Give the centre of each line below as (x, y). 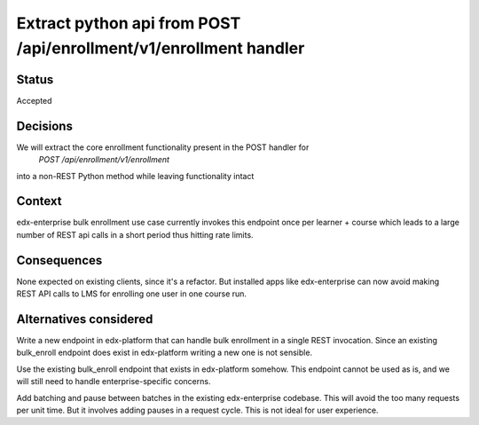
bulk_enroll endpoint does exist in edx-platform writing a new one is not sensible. (165, 353)
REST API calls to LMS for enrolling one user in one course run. (132, 294)
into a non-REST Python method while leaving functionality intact (135, 176)
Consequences (59, 260)
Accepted (34, 100)
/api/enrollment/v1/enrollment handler (161, 48)
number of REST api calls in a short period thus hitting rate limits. (135, 234)
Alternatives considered (85, 319)
